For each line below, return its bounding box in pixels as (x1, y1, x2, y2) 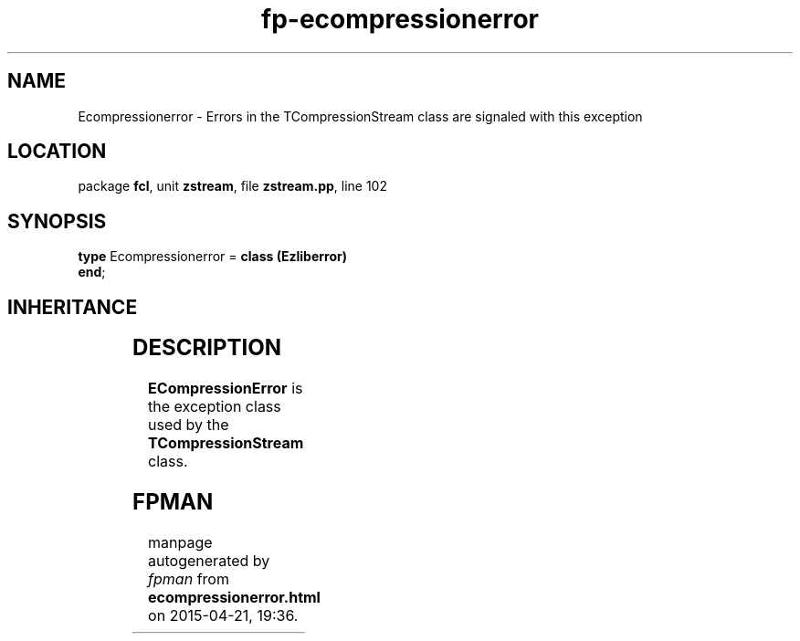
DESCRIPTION (132, 334, 282, 362)
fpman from (148, 569, 229, 588)
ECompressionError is (148, 379, 303, 398)
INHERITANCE (7, 295, 138, 319)
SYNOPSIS (7, 209, 107, 233)
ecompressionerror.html (148, 587, 321, 606)
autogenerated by (148, 551, 270, 570)
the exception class (148, 397, 281, 416)
